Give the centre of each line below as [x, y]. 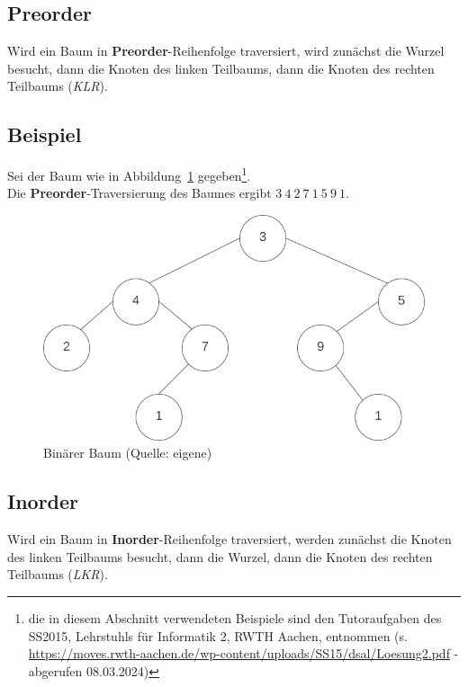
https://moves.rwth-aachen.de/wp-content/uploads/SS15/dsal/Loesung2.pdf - [243, 653]
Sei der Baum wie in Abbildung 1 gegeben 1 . [129, 174]
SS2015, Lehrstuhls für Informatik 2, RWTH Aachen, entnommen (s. [218, 635]
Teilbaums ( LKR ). [58, 574]
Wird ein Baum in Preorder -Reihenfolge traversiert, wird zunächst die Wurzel [226, 51]
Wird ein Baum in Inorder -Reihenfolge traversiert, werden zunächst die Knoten [229, 539]
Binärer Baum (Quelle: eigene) [128, 453]
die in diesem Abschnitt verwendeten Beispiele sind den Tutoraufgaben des [235, 618]
